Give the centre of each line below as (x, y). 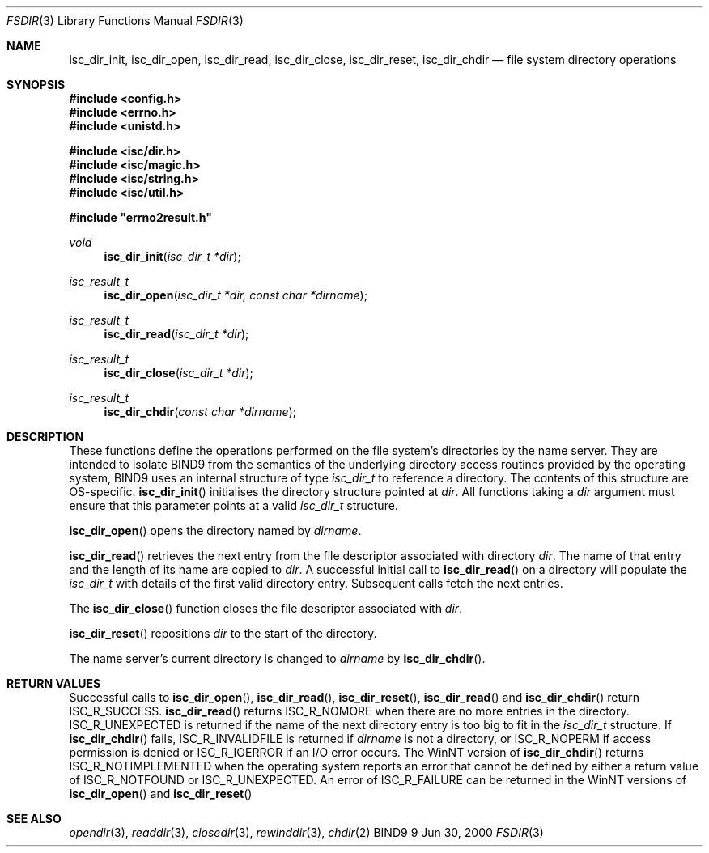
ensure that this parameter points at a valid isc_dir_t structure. (234, 505)
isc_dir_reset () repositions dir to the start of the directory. (223, 633)
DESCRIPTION (45, 437)
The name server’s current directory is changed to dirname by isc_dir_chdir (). (277, 658)
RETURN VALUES (54, 683)
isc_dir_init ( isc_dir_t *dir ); (172, 256)
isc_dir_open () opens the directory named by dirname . (215, 530)
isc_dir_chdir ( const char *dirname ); (200, 412)
